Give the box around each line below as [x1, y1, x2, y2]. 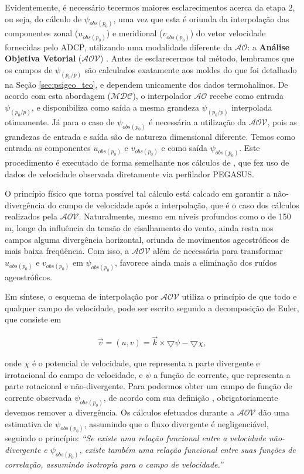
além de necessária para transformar [153, 245, 283, 257]
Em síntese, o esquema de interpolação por [5, 290, 158, 303]
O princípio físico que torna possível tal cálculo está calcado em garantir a [5, 187, 271, 200]
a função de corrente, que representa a [153, 368, 291, 380]
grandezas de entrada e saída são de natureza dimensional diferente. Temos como [5, 130, 295, 142]
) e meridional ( [106, 27, 163, 39]
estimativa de [5, 417, 53, 430]
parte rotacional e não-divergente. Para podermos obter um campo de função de [5, 380, 292, 392]
